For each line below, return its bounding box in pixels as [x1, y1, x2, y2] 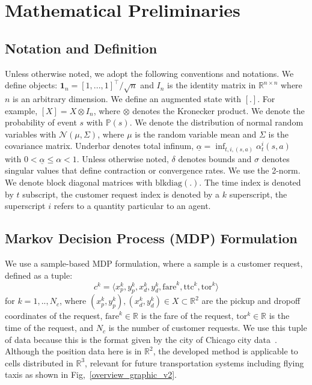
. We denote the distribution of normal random [129, 116, 304, 129]
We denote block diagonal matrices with [5, 176, 153, 189]
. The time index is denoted [199, 176, 301, 189]
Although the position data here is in [5, 345, 142, 357]
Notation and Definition [5, 38, 158, 57]
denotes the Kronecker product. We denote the [132, 104, 305, 117]
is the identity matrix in [167, 79, 256, 91]
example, [5, 104, 38, 117]
